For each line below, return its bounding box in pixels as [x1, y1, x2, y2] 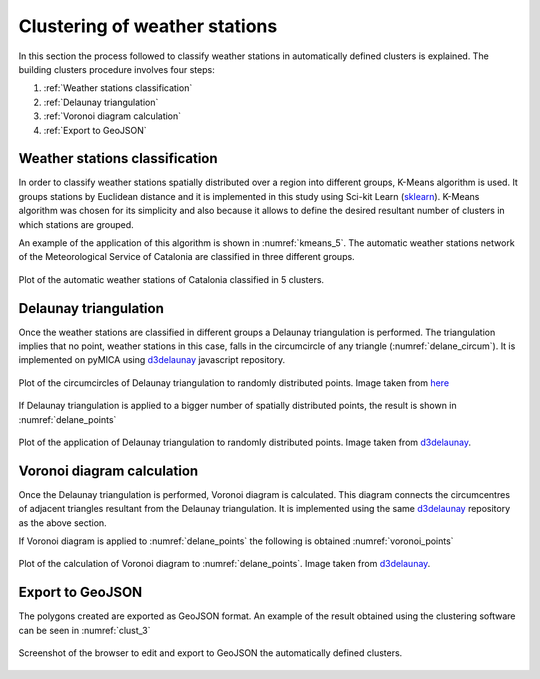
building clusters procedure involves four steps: [18, 63, 215, 75]
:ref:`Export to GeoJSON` [43, 124, 147, 136]
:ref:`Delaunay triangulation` [43, 96, 159, 108]
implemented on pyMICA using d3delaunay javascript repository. [18, 354, 286, 366]
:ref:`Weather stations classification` [43, 82, 193, 94]
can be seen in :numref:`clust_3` [18, 624, 151, 636]
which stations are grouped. [18, 218, 134, 230]
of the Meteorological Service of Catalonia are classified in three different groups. [18, 251, 355, 263]
